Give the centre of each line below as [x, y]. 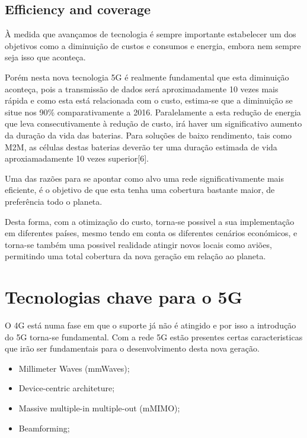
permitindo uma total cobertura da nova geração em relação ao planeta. [135, 256]
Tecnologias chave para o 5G [124, 297]
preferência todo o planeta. [54, 201]
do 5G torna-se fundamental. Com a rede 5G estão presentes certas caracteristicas [154, 336]
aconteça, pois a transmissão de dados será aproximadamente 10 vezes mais [142, 88]
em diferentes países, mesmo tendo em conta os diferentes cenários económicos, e [151, 233]
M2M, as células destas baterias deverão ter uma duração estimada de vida [141, 146]
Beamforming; [44, 428]
